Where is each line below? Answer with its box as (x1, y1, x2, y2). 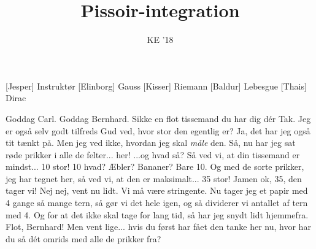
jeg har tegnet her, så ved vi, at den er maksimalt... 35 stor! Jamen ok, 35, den (6, 172, 302, 185)
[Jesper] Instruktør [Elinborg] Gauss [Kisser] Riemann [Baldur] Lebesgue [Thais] (6, 79, 307, 92)
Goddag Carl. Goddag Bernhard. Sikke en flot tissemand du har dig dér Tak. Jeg (6, 112, 311, 124)
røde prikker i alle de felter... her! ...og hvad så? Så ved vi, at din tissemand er (6, 148, 300, 161)
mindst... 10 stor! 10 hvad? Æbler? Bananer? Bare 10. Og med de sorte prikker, (6, 160, 304, 173)
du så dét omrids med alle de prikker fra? (6, 232, 161, 245)
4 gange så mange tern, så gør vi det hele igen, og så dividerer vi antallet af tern (6, 196, 308, 209)
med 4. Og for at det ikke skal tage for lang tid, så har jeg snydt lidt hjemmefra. (6, 208, 309, 221)
